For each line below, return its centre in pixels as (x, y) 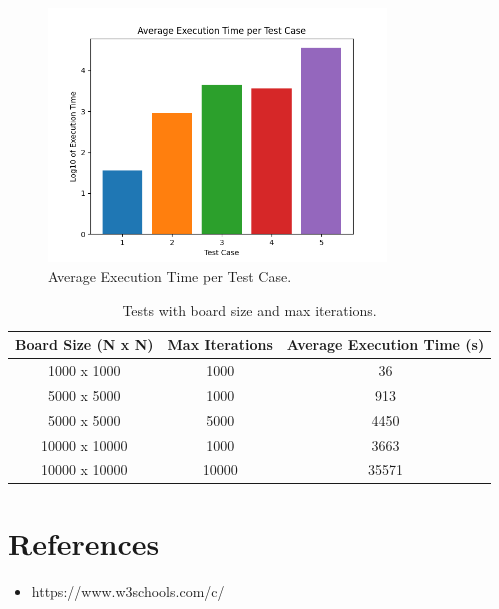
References (84, 542)
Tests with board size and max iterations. (249, 309)
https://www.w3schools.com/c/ (128, 590)
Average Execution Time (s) (385, 344)
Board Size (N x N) (84, 344)
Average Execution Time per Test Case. (170, 275)
